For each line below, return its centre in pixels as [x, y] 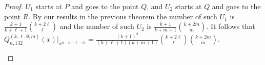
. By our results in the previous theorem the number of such [123, 16]
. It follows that [231, 26]
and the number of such [97, 26]
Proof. [14, 6]
